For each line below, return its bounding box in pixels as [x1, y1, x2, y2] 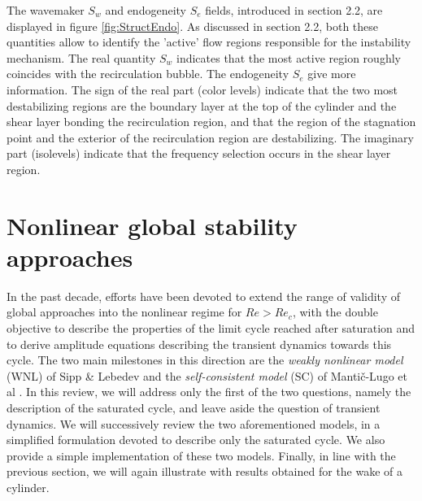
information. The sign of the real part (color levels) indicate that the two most [7, 81, 398, 98]
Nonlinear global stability [7, 208, 298, 242]
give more [307, 65, 356, 82]
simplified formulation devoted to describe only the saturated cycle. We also [7, 431, 385, 448]
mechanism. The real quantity [7, 49, 156, 66]
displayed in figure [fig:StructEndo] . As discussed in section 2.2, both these [7, 17, 379, 34]
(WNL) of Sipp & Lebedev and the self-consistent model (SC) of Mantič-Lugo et [7, 367, 407, 384]
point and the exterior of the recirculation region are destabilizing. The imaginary [7, 129, 414, 146]
